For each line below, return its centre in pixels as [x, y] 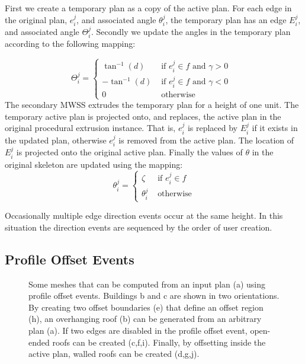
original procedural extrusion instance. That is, [90, 128]
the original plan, [36, 19]
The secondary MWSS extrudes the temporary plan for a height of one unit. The [152, 105]
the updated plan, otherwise [56, 140]
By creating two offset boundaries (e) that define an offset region [146, 307]
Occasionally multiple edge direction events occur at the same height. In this [144, 215]
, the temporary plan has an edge [226, 19]
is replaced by [213, 128]
